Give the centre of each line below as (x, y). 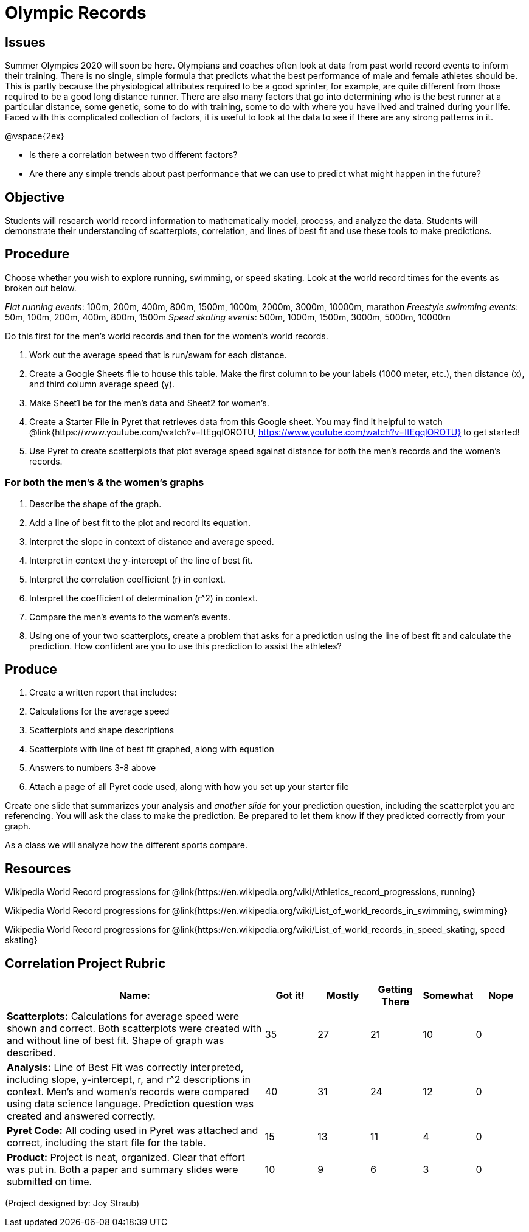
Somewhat (448, 996)
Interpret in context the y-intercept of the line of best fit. (141, 560)
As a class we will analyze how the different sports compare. (126, 845)
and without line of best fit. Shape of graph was (116, 1041)
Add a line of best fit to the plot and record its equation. (140, 522)
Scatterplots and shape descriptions (102, 730)
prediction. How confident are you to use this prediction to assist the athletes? (185, 646)
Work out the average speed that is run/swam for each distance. (158, 355)
